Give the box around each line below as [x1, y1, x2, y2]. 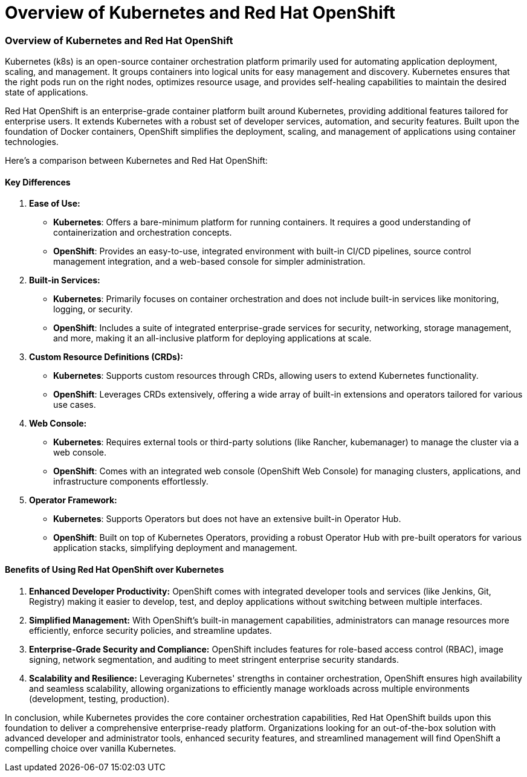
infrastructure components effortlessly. [53, 476, 209, 487]
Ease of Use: [29, 198, 80, 209]
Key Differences [5, 176, 71, 187]
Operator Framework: [29, 495, 117, 506]
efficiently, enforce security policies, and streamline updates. [29, 625, 272, 636]
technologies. [5, 137, 59, 147]
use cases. [53, 399, 96, 410]
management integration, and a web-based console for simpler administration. [53, 256, 366, 267]
